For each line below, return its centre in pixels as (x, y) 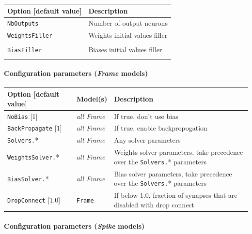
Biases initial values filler (125, 50)
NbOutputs (23, 24)
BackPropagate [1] (35, 128)
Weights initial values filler (128, 35)
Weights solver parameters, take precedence (179, 152)
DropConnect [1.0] (34, 200)
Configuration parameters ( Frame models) (76, 73)
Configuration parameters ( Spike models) (74, 226)
